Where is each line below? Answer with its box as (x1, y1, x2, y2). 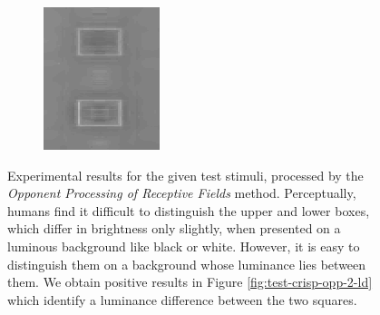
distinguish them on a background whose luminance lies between (7, 254, 366, 273)
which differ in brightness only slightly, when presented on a (7, 219, 341, 238)
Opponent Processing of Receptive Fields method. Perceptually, (7, 183, 356, 202)
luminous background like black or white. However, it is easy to (7, 236, 360, 255)
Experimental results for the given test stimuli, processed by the (7, 165, 364, 184)
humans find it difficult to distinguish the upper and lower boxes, (7, 201, 370, 220)
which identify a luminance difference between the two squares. (7, 290, 357, 309)
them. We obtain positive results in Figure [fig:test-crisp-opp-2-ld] (7, 272, 373, 291)
